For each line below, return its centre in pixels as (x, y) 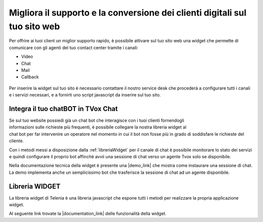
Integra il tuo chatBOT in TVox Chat (63, 109)
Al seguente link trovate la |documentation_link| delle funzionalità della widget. (88, 214)
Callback (30, 77)
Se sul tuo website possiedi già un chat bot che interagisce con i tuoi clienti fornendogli (97, 120)
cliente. (16, 141)
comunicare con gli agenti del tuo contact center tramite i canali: (74, 47)
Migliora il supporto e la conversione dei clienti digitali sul (128, 13)
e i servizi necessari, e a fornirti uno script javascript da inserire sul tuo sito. (85, 95)
